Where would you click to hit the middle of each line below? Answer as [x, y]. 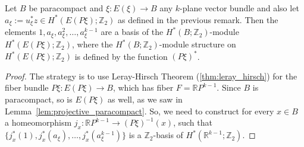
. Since [229, 87]
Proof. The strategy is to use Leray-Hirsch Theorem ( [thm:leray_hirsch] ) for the [151, 76]
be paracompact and [66, 8]
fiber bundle [27, 87]
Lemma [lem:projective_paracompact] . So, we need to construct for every [140, 111]
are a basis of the [132, 32]
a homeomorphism [38, 122]
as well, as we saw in [145, 99]
